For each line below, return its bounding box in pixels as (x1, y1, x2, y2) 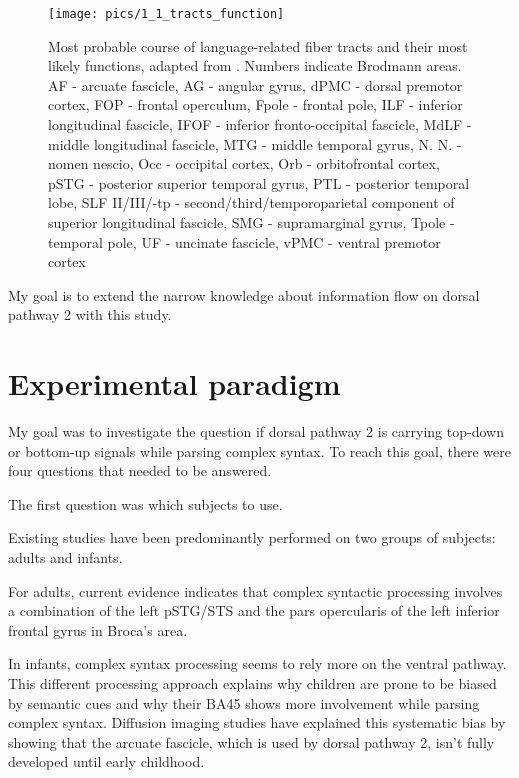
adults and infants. (8, 547, 123, 568)
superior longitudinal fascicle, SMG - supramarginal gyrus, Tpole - (48, 212, 455, 232)
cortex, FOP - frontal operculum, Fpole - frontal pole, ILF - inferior (48, 94, 463, 115)
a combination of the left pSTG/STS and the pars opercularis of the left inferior (8, 600, 500, 621)
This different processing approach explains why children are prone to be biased (8, 673, 497, 694)
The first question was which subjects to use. (8, 493, 283, 514)
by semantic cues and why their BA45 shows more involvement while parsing (8, 692, 480, 713)
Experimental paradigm (8, 363, 341, 404)
